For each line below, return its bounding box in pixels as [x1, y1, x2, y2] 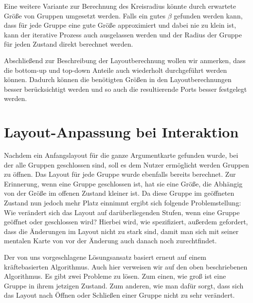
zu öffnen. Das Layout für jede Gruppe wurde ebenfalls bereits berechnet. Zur [4, 169, 236, 179]
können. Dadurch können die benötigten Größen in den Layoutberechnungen [4, 74, 232, 84]
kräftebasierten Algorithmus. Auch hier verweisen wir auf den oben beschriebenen [4, 261, 248, 271]
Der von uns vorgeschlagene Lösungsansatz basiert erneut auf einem [4, 252, 206, 262]
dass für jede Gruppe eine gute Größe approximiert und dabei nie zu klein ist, [4, 20, 236, 30]
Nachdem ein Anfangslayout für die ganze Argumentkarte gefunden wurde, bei [4, 150, 238, 160]
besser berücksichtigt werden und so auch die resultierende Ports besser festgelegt [4, 84, 247, 94]
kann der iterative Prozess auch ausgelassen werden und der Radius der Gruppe [4, 29, 242, 39]
